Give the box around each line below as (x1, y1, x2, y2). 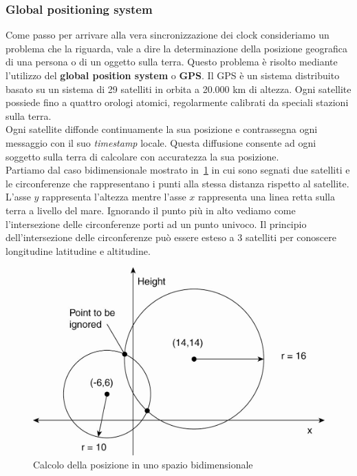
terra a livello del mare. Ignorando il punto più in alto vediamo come (6, 203, 296, 217)
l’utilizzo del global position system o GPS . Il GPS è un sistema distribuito (6, 68, 340, 82)
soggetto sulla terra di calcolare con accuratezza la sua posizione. (6, 149, 279, 163)
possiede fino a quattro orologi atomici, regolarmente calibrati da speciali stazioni (6, 95, 349, 110)
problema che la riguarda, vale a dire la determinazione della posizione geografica (6, 41, 347, 55)
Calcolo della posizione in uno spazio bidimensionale (33, 457, 253, 472)
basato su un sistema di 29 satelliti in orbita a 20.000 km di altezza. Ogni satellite (6, 81, 351, 96)
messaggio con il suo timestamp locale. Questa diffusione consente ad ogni (6, 135, 316, 149)
